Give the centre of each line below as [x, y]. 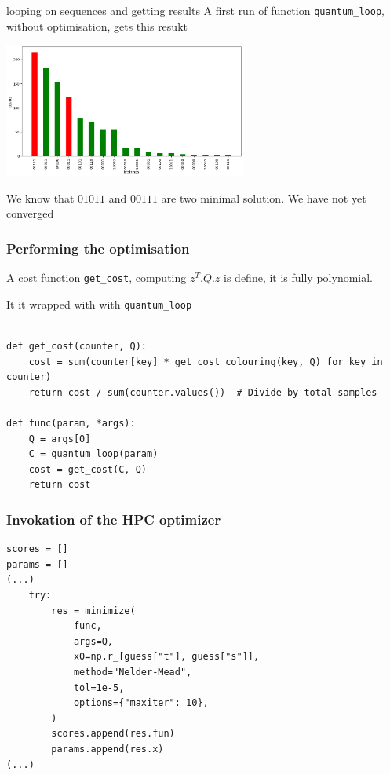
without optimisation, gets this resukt [97, 26]
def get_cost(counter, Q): [77, 347]
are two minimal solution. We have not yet [264, 197]
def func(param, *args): [71, 424]
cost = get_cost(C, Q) [87, 469]
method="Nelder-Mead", [133, 673]
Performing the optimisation [98, 248]
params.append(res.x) [108, 749]
